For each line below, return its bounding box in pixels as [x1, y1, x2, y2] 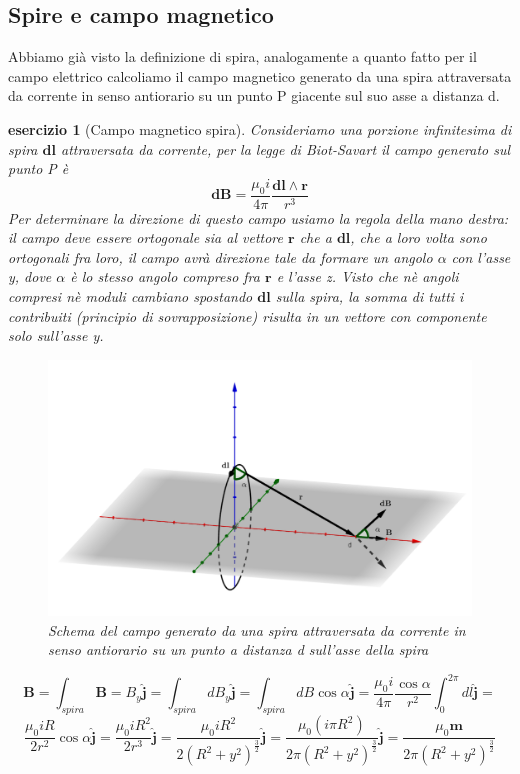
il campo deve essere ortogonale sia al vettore [8, 227, 284, 248]
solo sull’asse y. [8, 325, 104, 346]
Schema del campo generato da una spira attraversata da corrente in [48, 619, 466, 640]
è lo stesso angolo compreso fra [70, 266, 260, 287]
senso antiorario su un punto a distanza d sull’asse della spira [48, 639, 429, 660]
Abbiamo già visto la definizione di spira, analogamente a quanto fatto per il [8, 46, 477, 67]
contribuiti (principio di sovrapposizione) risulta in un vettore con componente [8, 305, 487, 326]
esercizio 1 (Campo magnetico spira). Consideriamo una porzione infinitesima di [8, 118, 512, 139]
